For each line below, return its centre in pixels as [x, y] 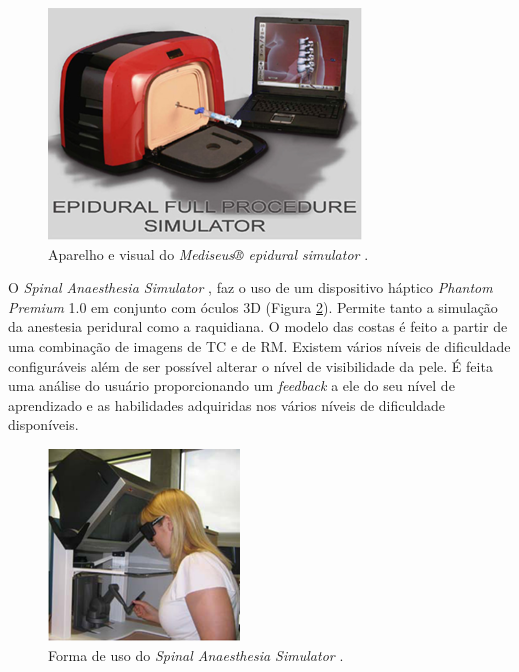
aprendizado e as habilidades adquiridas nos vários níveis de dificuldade [226, 404]
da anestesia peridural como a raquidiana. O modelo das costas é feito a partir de [258, 326]
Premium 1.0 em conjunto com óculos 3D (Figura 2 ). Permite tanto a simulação [253, 306]
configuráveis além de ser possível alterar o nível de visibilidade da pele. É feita [250, 365]
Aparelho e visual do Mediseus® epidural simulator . [208, 253]
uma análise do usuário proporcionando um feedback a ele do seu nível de [231, 385]
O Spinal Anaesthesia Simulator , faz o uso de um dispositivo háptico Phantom [250, 287]
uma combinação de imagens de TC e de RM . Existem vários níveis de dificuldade [259, 345]
